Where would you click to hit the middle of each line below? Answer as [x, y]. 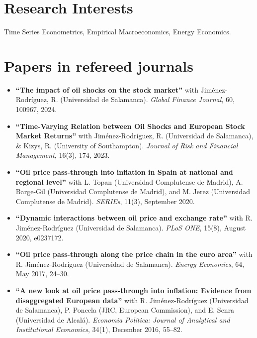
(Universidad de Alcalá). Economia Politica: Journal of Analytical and [123, 319]
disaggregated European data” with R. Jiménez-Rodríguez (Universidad [132, 300]
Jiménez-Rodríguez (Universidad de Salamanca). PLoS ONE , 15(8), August [131, 227]
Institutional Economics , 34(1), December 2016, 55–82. [99, 329]
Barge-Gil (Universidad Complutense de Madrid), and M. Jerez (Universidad [133, 191]
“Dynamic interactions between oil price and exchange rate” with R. [134, 218]
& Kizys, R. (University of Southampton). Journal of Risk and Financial [127, 145]
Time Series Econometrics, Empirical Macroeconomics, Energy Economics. [118, 32]
